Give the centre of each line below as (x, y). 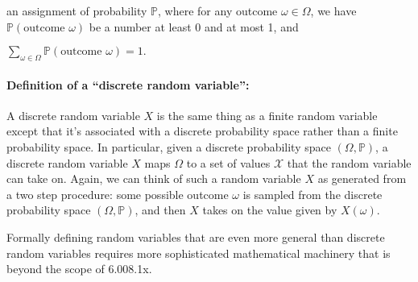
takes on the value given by (270, 210)
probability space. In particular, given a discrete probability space (169, 146)
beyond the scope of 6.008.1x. (79, 269)
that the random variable (349, 162)
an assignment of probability (77, 10)
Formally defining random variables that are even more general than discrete (196, 236)
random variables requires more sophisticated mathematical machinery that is (199, 253)
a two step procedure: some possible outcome (118, 194)
